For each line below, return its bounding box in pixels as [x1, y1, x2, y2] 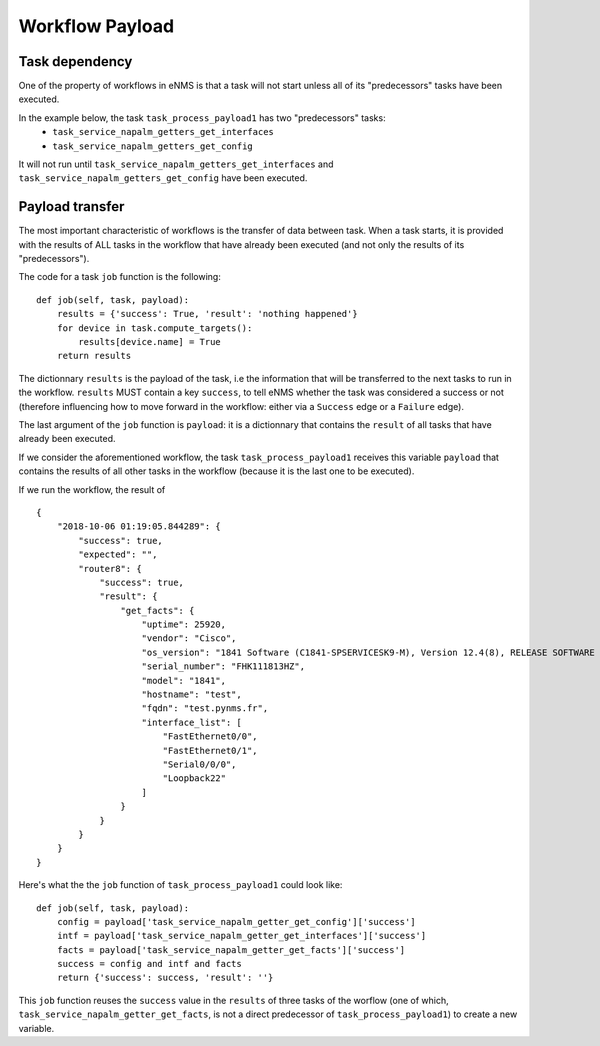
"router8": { [78, 563, 142, 574]
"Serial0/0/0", [162, 758, 237, 770]
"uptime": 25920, [141, 619, 227, 630]
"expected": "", [78, 549, 158, 560]
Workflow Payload [18, 15, 175, 37]
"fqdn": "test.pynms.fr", [141, 703, 269, 714]
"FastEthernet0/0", [162, 731, 259, 742]
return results [56, 350, 132, 362]
